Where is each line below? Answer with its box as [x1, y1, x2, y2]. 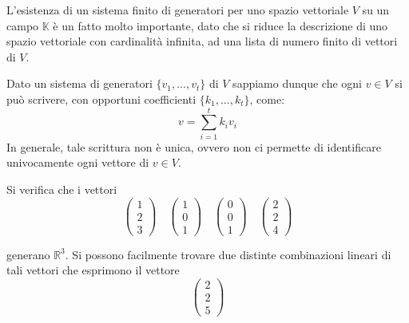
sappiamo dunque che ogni [232, 75, 362, 92]
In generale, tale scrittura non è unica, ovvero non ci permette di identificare [6, 138, 381, 155]
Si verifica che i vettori [6, 180, 117, 197]
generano [6, 246, 50, 262]
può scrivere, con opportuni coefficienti [6, 90, 197, 107]
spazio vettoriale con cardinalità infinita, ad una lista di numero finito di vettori [6, 33, 398, 49]
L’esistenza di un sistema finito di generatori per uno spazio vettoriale [6, 2, 349, 18]
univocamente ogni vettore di [6, 154, 149, 171]
